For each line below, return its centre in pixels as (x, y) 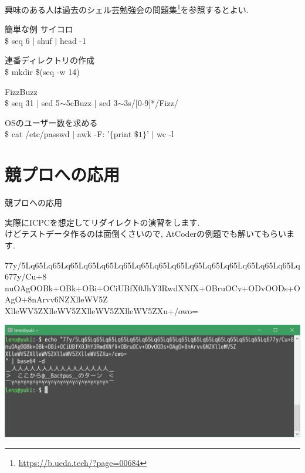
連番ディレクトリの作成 (50, 60)
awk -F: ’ (93, 134)
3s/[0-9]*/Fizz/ (151, 103)
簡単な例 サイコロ (39, 29)
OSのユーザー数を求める (51, 122)
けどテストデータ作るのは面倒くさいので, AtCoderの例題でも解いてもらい (145, 234)
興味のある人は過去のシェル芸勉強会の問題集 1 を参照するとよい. (127, 8)
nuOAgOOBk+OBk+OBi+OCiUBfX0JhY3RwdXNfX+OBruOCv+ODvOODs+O (152, 287)
